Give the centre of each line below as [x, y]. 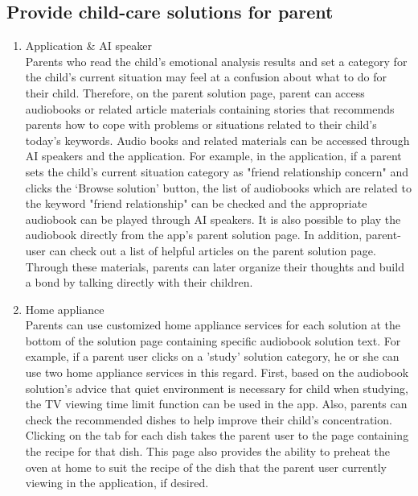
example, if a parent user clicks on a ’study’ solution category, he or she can [212, 356]
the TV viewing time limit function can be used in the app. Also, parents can [216, 404]
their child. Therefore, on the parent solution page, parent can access [195, 92]
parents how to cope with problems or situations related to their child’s [201, 124]
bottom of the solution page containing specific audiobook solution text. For [213, 340]
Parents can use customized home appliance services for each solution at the [213, 325]
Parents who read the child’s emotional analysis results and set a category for [216, 61]
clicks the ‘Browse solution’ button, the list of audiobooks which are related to [218, 187]
